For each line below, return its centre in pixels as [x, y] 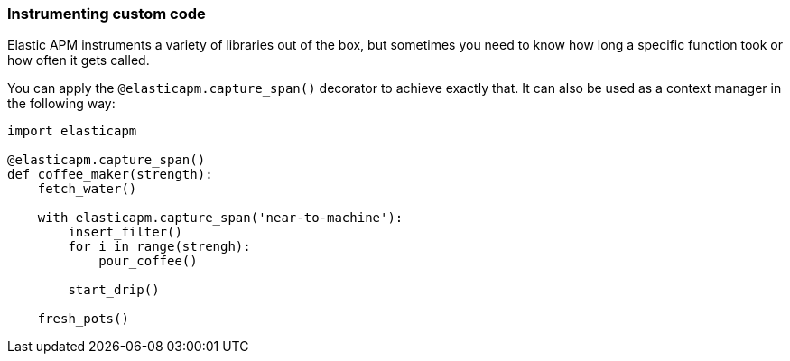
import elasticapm [72, 131]
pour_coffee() [148, 261]
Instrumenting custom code [107, 14]
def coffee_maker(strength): [110, 175]
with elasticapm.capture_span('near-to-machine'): [220, 218]
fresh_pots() [83, 319]
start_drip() [114, 290]
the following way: [61, 104]
